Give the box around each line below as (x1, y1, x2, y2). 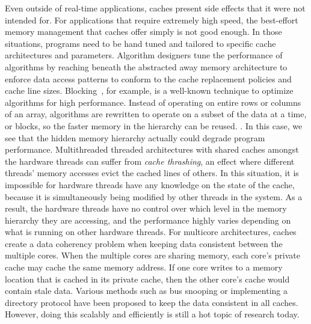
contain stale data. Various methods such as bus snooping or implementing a (5, 284, 288, 297)
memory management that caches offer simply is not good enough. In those (5, 25, 282, 38)
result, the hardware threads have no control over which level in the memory (5, 202, 287, 215)
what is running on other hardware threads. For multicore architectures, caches (5, 225, 297, 238)
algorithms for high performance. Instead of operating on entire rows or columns (5, 96, 301, 108)
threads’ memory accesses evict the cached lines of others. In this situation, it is (5, 167, 299, 179)
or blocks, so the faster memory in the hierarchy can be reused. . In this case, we (5, 119, 303, 132)
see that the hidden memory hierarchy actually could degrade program (5, 131, 265, 144)
